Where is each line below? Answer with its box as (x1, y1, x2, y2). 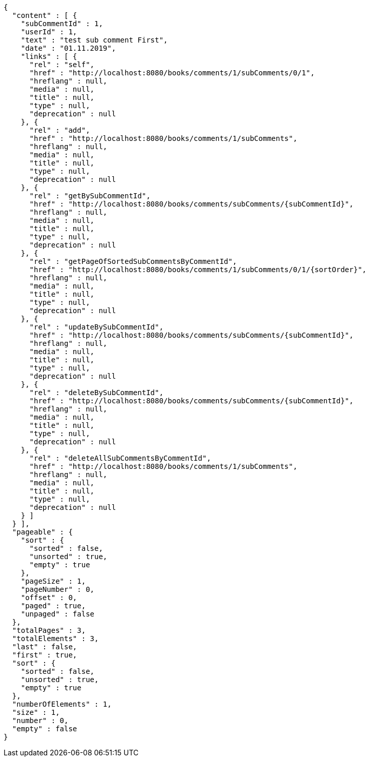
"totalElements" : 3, (12, 634, 99, 643)
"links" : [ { (20, 52, 77, 60)
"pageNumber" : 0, (20, 585, 95, 593)
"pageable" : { (12, 528, 73, 536)
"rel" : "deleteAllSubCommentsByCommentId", (29, 454, 211, 462)
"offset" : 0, (20, 593, 77, 602)
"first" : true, (12, 651, 77, 659)
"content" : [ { (12, 11, 77, 19)
